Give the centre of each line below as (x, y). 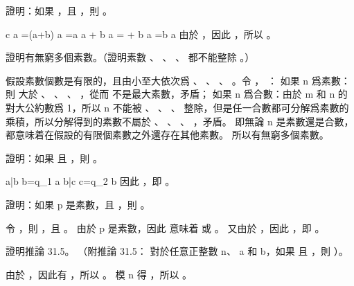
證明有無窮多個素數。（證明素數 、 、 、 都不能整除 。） (130, 57)
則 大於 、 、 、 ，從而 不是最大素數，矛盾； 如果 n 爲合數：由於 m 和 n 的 (177, 94)
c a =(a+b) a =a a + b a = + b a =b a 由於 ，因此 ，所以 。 (141, 34)
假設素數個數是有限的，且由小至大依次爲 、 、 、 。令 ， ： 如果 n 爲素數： (178, 80)
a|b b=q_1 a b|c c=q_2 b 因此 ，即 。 (90, 181)
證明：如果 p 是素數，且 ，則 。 (78, 204)
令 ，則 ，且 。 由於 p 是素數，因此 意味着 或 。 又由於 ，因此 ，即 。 (165, 227)
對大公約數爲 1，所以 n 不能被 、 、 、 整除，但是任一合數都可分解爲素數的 (177, 107)
